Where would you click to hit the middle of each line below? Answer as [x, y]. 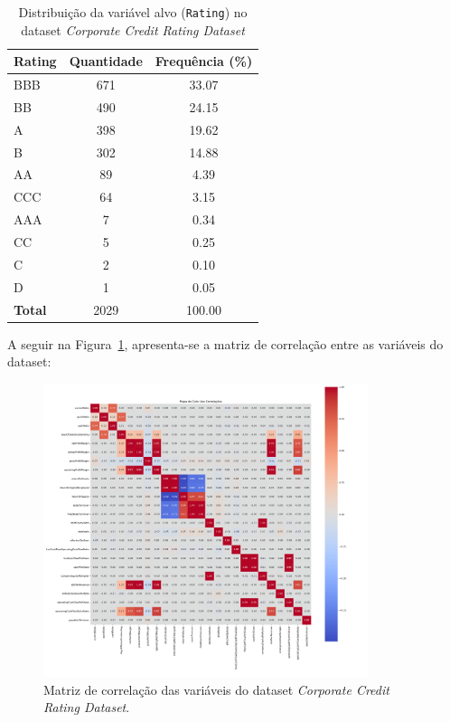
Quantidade [106, 61]
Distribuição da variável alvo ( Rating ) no [133, 12]
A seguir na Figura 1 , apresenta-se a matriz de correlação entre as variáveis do [225, 343]
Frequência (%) [204, 61]
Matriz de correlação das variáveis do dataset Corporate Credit [216, 689]
